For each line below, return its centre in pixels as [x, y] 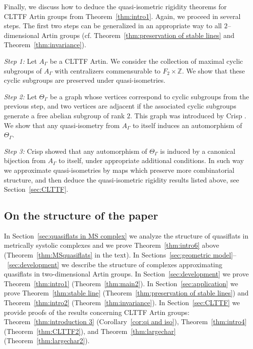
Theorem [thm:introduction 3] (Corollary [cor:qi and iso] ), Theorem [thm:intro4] [125, 321]
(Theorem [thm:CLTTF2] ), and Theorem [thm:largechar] [90, 331]
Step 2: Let [20, 96]
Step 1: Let [20, 61]
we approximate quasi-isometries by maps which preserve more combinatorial [119, 170]
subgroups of [23, 70]
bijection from [25, 160]
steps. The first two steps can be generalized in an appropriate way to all [113, 26]
